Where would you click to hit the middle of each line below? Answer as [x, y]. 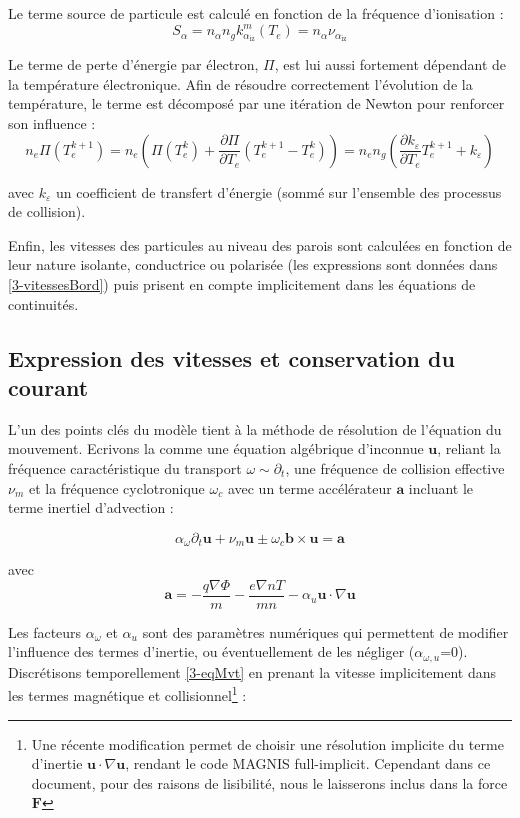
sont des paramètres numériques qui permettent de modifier [325, 631]
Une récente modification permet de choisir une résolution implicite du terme [267, 743]
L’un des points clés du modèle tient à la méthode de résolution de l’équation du [255, 428]
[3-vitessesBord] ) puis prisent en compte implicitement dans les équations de [242, 283]
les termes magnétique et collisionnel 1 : [127, 694]
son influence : [52, 122]
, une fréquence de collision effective [395, 467]
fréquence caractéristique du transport [125, 467]
